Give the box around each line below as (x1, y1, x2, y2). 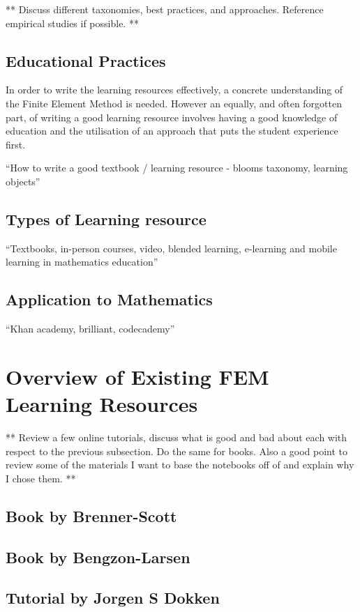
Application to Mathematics (6, 289, 213, 310)
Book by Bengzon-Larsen (6, 546, 190, 567)
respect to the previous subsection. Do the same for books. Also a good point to (6, 443, 348, 458)
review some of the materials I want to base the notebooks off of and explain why (6, 457, 354, 472)
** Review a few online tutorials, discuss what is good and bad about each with (6, 430, 347, 445)
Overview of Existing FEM (6, 362, 269, 390)
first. (6, 137, 26, 151)
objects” (6, 174, 40, 188)
